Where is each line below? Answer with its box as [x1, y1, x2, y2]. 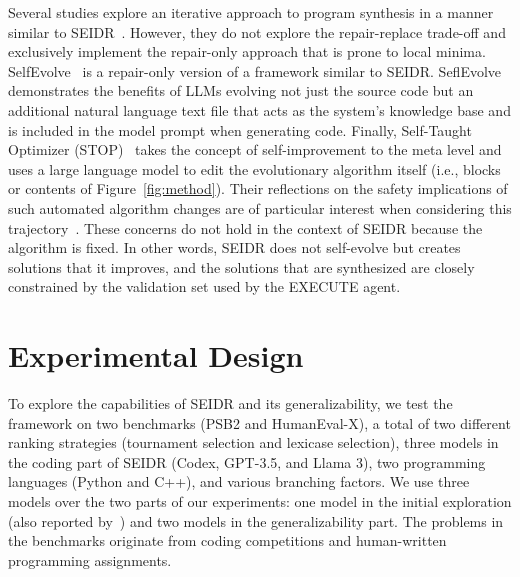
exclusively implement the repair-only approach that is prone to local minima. [8, 41, 486, 62]
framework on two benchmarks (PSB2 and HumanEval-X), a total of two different [8, 412, 511, 433]
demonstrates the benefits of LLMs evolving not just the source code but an [8, 80, 474, 101]
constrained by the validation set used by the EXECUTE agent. [8, 276, 401, 297]
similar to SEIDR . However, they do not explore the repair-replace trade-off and [8, 21, 506, 42]
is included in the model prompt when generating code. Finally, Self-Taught [8, 119, 472, 140]
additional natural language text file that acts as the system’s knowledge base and [8, 99, 511, 120]
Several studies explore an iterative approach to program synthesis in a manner [8, 2, 494, 22]
